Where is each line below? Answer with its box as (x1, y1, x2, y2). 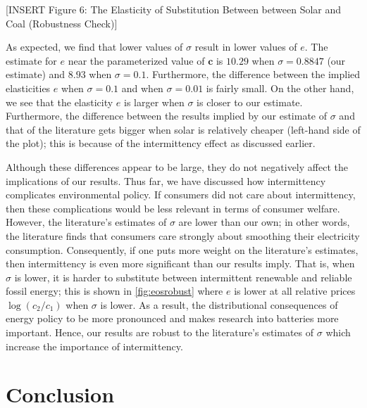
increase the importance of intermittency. (6, 338, 183, 353)
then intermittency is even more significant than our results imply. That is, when (6, 256, 355, 271)
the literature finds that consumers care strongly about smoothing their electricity (6, 228, 360, 243)
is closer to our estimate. (197, 94, 303, 109)
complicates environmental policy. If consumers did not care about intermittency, (6, 187, 356, 202)
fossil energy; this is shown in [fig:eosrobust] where (6, 283, 223, 298)
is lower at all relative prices (234, 283, 356, 298)
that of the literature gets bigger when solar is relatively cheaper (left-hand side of (6, 122, 361, 136)
